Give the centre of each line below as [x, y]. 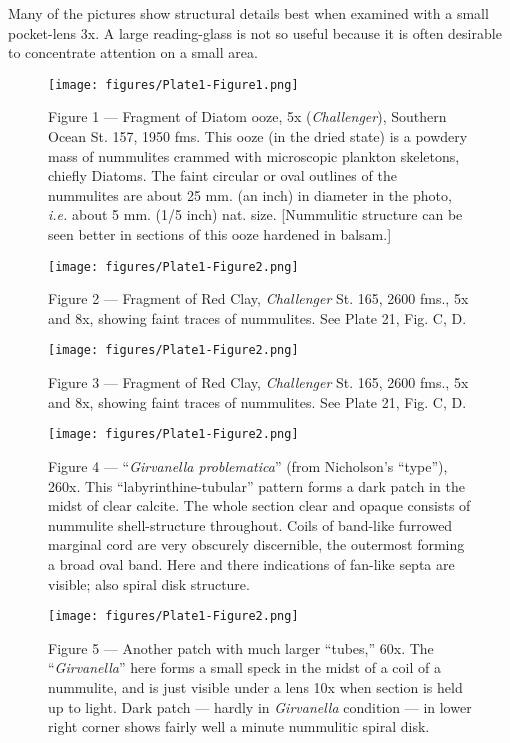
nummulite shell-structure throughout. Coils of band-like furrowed [250, 524]
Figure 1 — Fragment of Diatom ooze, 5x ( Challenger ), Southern [247, 116]
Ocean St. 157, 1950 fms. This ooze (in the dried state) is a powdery [258, 136]
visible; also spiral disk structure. [149, 583]
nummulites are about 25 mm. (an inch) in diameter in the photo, [250, 194]
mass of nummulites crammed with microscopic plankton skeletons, [254, 155]
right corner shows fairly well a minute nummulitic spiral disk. [239, 726]
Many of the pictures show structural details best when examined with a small [248, 13]
